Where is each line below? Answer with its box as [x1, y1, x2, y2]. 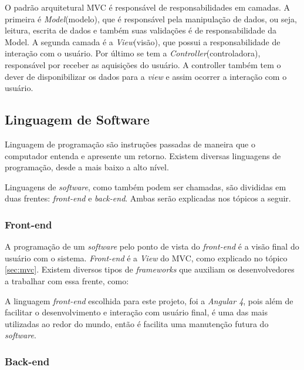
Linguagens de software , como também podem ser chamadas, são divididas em [5, 180, 286, 193]
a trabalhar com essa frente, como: [5, 274, 129, 287]
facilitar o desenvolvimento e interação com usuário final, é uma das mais [5, 306, 268, 318]
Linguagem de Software [5, 110, 150, 129]
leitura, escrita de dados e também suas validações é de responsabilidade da [5, 24, 277, 36]
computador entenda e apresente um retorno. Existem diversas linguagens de [5, 149, 281, 162]
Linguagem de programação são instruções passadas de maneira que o [5, 137, 255, 150]
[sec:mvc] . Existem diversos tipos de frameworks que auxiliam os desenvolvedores [5, 263, 295, 275]
